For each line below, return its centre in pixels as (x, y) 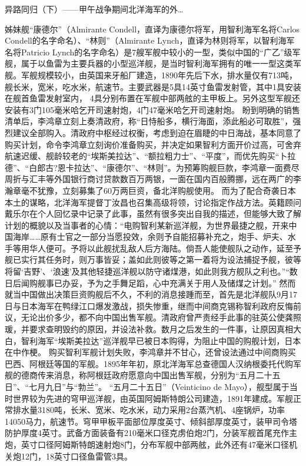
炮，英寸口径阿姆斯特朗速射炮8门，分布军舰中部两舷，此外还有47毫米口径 (147, 444)
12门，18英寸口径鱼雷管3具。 (76, 456)
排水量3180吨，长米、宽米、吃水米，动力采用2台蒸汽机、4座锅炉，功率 (149, 410)
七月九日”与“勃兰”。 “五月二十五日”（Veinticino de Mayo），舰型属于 (159, 386)
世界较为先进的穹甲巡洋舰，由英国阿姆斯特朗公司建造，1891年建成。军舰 (153, 398)
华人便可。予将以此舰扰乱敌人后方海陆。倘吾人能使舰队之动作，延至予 (165, 248)
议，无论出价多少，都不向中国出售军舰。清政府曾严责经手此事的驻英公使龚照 (153, 317)
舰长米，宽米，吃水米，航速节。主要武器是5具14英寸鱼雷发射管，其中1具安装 (153, 86)
